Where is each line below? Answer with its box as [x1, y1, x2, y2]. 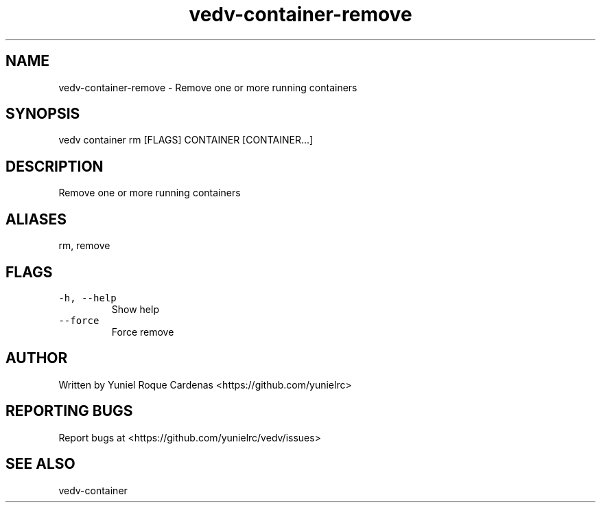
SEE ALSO [5, 455, 75, 473]
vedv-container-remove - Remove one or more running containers [58, 81, 357, 93]
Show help [111, 303, 159, 315]
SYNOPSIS [5, 105, 80, 123]
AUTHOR [5, 349, 68, 367]
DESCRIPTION [5, 157, 104, 175]
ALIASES [5, 210, 67, 228]
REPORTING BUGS [5, 402, 133, 420]
